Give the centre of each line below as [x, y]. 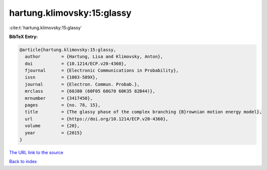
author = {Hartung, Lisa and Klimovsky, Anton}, [94, 57]
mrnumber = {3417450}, [59, 98]
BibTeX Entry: [23, 37]
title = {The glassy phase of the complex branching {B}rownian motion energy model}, [143, 112]
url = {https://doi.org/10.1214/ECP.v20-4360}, [97, 119]
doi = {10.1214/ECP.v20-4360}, [76, 64]
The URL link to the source [36, 152]
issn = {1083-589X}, [62, 77]
